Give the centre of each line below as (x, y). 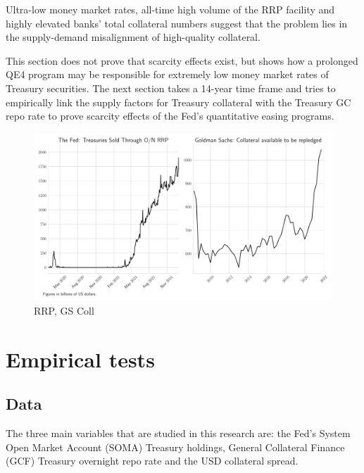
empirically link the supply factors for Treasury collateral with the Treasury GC (178, 102)
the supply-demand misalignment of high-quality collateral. (133, 37)
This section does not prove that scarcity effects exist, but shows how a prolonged (182, 60)
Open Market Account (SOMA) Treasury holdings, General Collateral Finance (175, 447)
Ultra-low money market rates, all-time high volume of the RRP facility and (170, 9)
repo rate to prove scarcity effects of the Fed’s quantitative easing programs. (170, 116)
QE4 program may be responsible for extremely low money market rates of (167, 74)
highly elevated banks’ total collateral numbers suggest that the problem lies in (177, 23)
